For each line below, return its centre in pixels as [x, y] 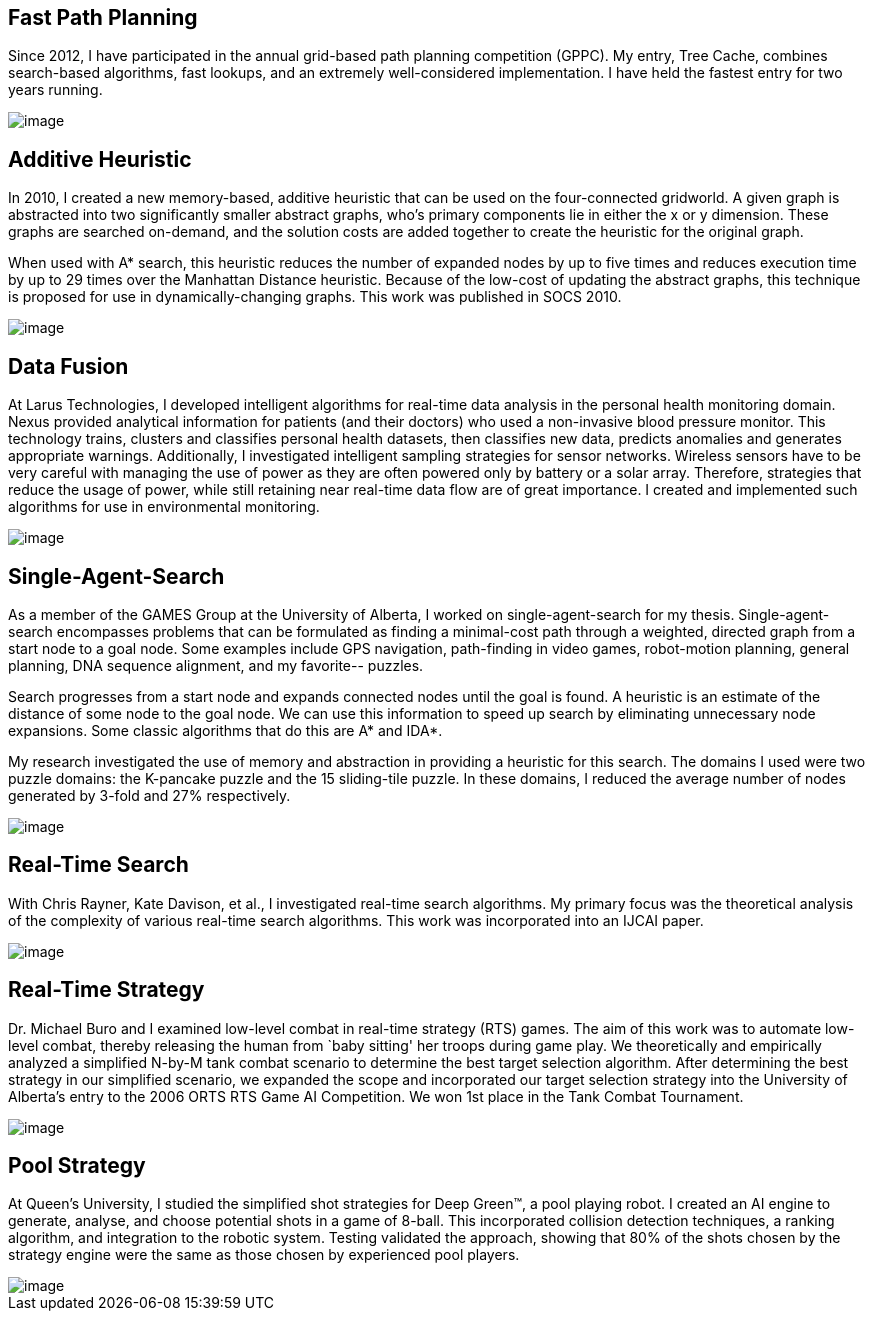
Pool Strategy [77, 1166]
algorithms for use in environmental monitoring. [164, 507]
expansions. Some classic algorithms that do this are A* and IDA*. [225, 730]
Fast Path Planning [103, 17]
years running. [55, 90]
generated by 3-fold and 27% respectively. [149, 795]
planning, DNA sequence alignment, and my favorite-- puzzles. [216, 665]
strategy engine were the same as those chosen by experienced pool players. [264, 1255]
